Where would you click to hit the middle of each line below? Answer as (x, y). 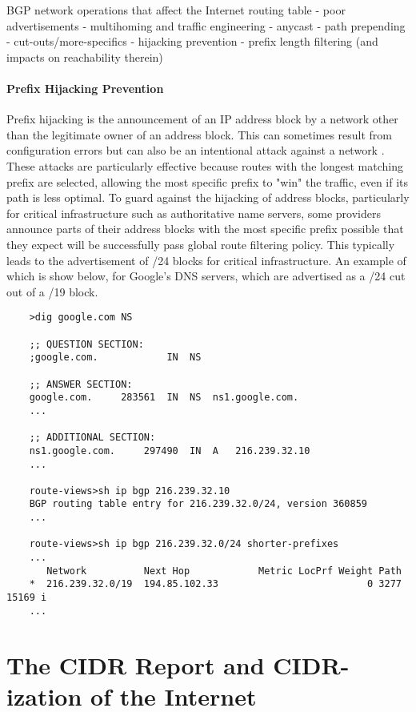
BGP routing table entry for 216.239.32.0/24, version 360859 (198, 504)
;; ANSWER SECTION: (81, 384)
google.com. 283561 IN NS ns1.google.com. (164, 398)
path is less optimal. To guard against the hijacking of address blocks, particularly (208, 197)
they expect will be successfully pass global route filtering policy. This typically (201, 244)
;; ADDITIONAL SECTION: (92, 438)
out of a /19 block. (52, 291)
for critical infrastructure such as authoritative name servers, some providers (194, 213)
